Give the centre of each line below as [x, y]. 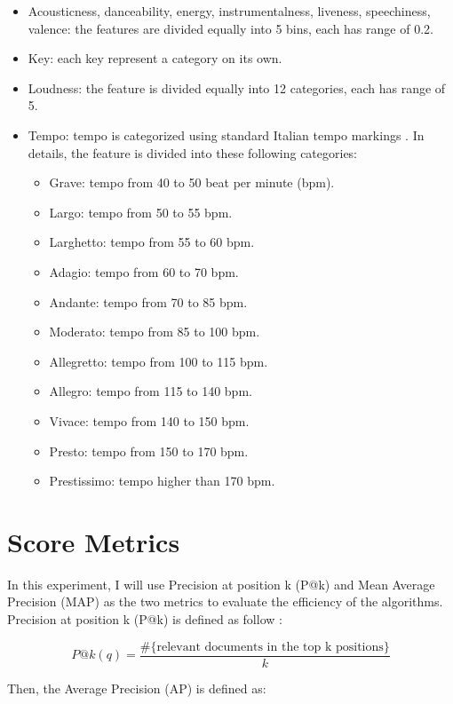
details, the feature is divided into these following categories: [193, 152]
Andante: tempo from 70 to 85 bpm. [148, 301]
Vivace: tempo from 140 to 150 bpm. [149, 420]
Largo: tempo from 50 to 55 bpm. [141, 212]
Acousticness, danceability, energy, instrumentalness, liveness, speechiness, [229, 11]
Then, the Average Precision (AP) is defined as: [137, 688]
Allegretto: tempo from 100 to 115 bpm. [159, 361]
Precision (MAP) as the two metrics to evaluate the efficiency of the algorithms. [225, 601]
